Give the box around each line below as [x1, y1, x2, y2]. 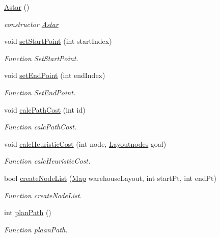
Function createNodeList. [4, 190, 82, 200]
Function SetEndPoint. [4, 87, 76, 97]
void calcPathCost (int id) [4, 104, 86, 115]
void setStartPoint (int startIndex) [4, 36, 112, 46]
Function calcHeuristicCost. [4, 155, 91, 166]
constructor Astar [4, 18, 59, 29]
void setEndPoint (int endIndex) [4, 70, 105, 81]
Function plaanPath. [4, 224, 68, 234]
